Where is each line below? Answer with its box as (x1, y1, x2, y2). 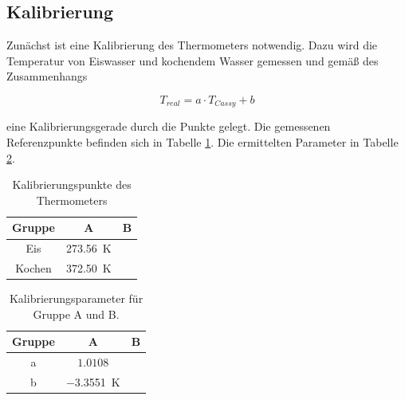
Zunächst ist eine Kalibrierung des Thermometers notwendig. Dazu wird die (6, 37, 378, 53)
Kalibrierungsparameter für (9, 290, 144, 307)
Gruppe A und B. (33, 305, 120, 322)
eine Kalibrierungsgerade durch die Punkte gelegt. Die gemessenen (6, 118, 331, 135)
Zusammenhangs (6, 68, 88, 84)
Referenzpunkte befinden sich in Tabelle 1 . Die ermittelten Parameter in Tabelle (6, 134, 399, 151)
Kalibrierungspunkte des (12, 176, 132, 193)
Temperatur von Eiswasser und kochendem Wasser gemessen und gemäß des (6, 52, 379, 69)
